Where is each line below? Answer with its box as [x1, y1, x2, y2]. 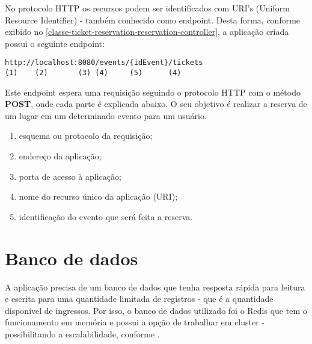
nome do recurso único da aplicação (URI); [19, 190, 178, 203]
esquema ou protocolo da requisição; [19, 129, 153, 142]
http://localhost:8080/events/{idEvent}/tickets [5, 58, 203, 67]
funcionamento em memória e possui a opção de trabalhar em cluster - [5, 316, 265, 328]
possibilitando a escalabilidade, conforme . [5, 327, 160, 340]
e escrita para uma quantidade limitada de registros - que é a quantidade [5, 292, 274, 305]
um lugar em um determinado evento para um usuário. [5, 109, 207, 121]
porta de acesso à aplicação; [19, 170, 121, 182]
